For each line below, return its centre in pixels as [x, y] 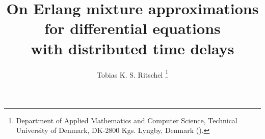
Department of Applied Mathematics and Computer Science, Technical [127, 120]
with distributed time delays [132, 48]
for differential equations [132, 28]
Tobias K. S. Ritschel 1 [132, 74]
